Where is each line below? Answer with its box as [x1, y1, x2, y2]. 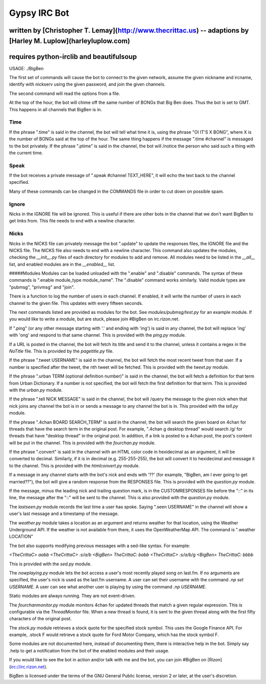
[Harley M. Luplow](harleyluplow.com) [9, 37, 131, 45]
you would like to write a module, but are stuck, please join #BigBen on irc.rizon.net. [9, 316, 180, 322]
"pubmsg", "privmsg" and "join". [9, 284, 75, 290]
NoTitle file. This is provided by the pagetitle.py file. [9, 348, 114, 354]
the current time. [9, 150, 43, 156]
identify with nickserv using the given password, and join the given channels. [9, 82, 166, 87]
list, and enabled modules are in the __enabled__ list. [9, 261, 116, 267]
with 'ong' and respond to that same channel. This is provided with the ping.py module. [9, 332, 186, 338]
